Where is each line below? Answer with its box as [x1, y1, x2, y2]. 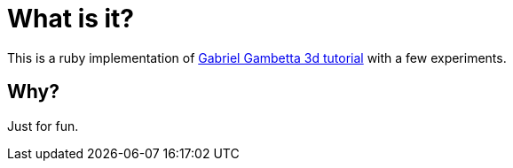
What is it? [7, 4, 135, 34]
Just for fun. [7, 118, 79, 134]
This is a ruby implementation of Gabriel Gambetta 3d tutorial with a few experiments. [7, 50, 507, 65]
